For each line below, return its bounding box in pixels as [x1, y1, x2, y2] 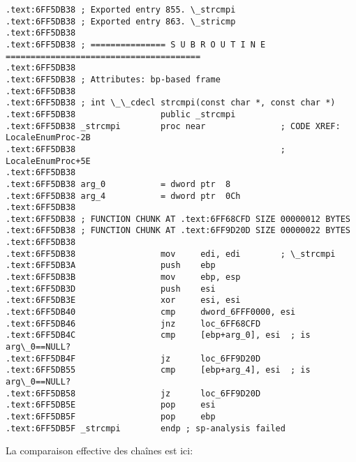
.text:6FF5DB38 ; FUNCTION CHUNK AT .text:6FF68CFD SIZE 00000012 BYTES [6, 214, 350, 224]
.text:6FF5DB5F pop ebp [6, 411, 216, 422]
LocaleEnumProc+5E [6, 156, 91, 166]
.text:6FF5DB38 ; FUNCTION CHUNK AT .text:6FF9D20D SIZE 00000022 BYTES [6, 225, 350, 236]
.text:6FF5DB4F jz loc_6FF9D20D [6, 353, 261, 364]
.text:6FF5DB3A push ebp [6, 260, 216, 271]
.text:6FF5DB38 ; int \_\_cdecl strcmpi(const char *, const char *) [6, 98, 336, 108]
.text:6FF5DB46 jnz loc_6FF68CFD [6, 318, 261, 329]
